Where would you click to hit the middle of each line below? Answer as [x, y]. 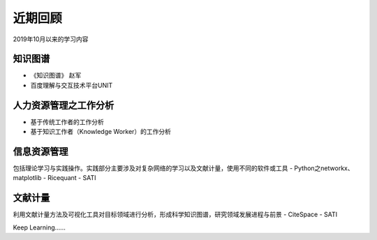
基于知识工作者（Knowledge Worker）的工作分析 [101, 132]
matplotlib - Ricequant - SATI [54, 178]
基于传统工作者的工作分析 [67, 121]
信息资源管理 [40, 151]
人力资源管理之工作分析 [64, 105]
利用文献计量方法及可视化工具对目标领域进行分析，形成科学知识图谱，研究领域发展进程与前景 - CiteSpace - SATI [175, 215]
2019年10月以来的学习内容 [51, 39]
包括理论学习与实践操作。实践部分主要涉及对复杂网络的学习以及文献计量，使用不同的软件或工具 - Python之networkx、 [183, 168]
